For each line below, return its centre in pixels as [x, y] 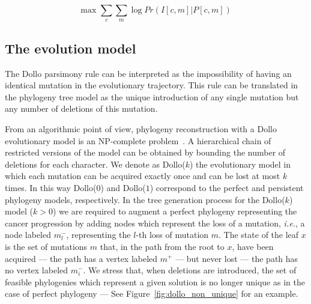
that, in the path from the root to [162, 246]
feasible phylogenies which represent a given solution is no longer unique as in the [155, 281]
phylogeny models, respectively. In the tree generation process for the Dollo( [145, 199]
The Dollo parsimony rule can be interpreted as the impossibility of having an [148, 73]
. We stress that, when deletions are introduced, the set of [190, 270]
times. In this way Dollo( [51, 187]
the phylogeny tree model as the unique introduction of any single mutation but [152, 96]
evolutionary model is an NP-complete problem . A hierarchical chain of [138, 140]
